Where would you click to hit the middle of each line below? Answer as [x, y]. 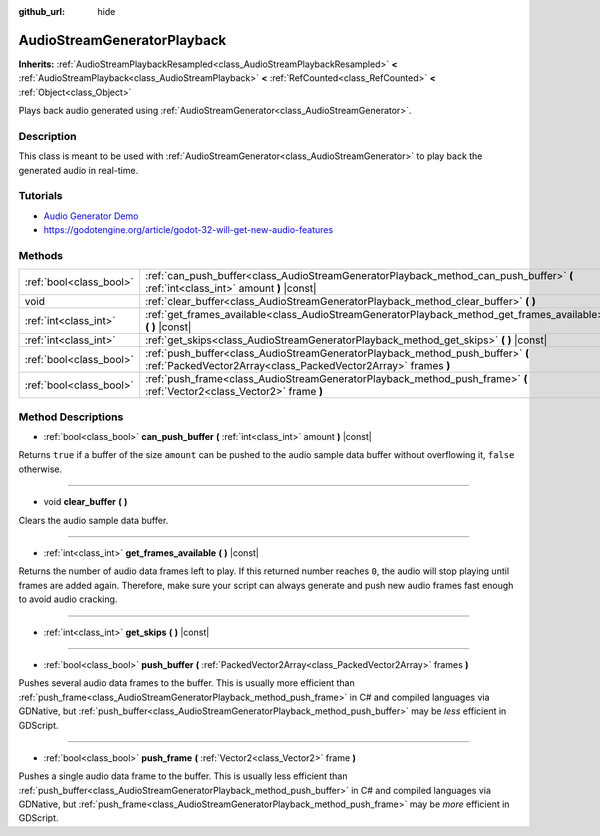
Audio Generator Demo [91, 216]
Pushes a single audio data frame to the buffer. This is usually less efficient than [183, 776]
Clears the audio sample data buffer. [93, 520]
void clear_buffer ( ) [85, 502]
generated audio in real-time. [78, 170]
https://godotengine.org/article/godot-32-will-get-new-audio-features [188, 230]
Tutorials [41, 196]
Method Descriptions [71, 417]
